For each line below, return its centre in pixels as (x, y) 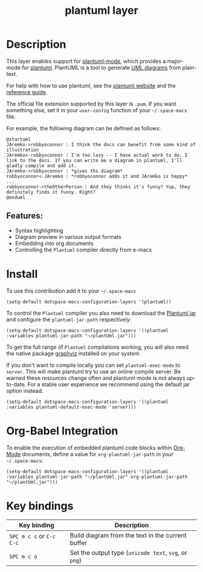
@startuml (19, 139)
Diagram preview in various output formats (68, 237)
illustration (23, 150)
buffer (79, 542)
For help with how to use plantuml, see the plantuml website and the (91, 86)
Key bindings (40, 506)
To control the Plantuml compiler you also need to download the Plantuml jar (101, 313)
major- (176, 61)
